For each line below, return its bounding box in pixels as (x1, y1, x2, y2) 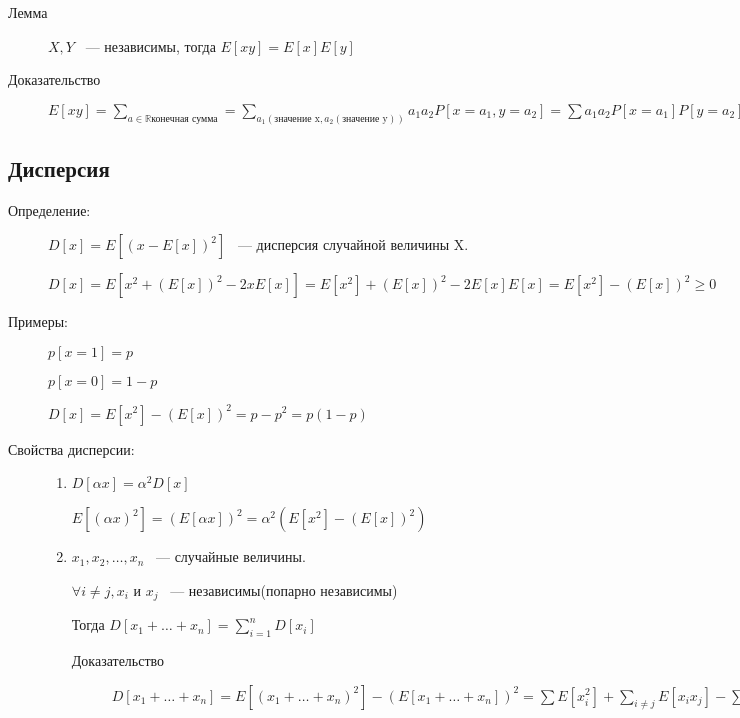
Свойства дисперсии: (8, 438, 135, 459)
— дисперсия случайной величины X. (237, 234, 469, 255)
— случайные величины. (155, 546, 306, 567)
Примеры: (8, 311, 68, 332)
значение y (342, 113, 388, 124)
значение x (274, 113, 320, 124)
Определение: (8, 199, 91, 220)
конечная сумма (151, 113, 218, 124)
